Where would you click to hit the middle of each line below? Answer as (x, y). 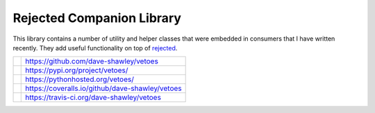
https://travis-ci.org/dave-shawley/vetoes (93, 98)
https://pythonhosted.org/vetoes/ (80, 79)
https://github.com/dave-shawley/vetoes (92, 61)
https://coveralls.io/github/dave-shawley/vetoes (103, 88)
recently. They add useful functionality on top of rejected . (95, 48)
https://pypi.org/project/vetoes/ (77, 70)
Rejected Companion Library (97, 18)
